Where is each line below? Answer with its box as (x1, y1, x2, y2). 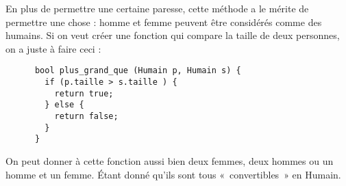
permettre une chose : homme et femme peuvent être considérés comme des (5, 14, 322, 29)
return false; (54, 111, 119, 121)
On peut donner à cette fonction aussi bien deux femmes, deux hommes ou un (5, 153, 334, 168)
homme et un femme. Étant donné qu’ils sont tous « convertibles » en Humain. (5, 167, 341, 181)
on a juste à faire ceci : (5, 41, 101, 55)
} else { (45, 100, 84, 110)
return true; (54, 88, 114, 98)
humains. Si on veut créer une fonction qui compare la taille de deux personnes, (5, 28, 340, 42)
